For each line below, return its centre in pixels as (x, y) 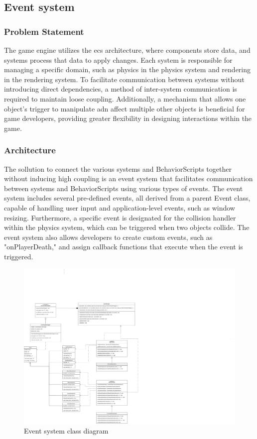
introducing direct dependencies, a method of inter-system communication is (121, 89)
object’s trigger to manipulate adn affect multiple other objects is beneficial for (125, 108)
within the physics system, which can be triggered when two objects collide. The (127, 227)
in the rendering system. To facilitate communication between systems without (124, 79)
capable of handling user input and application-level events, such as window (120, 207)
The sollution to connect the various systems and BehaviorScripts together (118, 168)
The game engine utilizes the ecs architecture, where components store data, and (127, 50)
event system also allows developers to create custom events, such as (108, 237)
